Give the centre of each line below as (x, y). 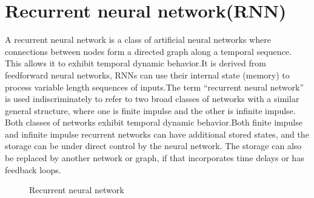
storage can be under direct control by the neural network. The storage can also (153, 146)
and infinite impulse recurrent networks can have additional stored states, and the (157, 134)
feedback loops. (33, 169)
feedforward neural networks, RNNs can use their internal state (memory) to (147, 75)
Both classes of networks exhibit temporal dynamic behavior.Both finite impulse (154, 122)
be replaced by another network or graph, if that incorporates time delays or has (155, 158)
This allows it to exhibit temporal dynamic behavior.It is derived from (135, 63)
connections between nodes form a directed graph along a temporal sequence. (148, 51)
